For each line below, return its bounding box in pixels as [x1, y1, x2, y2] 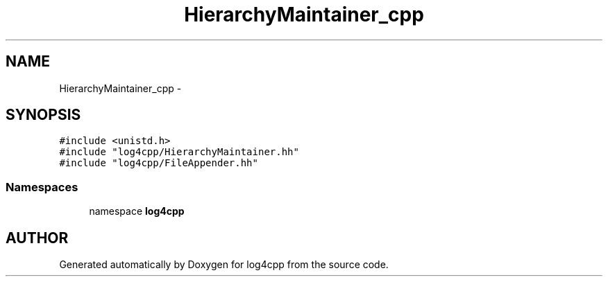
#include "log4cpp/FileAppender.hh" [59, 157, 258, 169]
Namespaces [6, 179, 78, 194]
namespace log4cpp [89, 205, 185, 218]
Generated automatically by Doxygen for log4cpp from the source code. [59, 258, 389, 271]
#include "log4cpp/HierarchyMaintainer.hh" [59, 146, 299, 158]
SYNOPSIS [6, 106, 81, 124]
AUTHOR [6, 229, 69, 247]
